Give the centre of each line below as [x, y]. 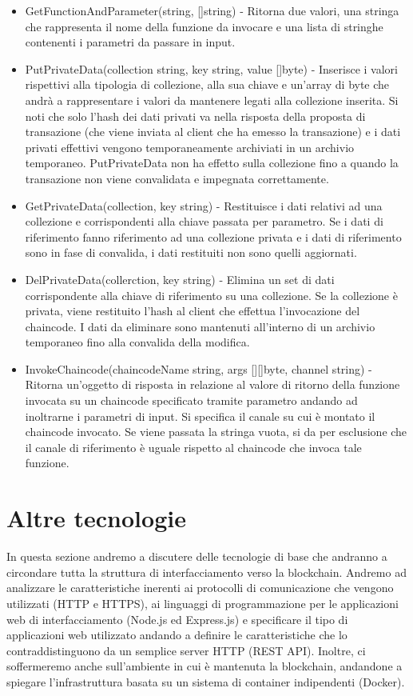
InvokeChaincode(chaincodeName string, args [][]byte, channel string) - [199, 368]
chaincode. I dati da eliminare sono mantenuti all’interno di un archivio [200, 326]
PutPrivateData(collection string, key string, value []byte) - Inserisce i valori [211, 68]
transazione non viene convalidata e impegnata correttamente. [177, 178]
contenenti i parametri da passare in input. [130, 42]
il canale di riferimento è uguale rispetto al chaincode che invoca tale [193, 447]
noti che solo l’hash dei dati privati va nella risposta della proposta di [195, 116]
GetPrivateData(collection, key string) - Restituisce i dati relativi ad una [204, 205]
